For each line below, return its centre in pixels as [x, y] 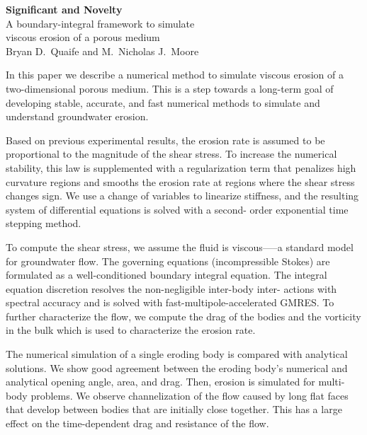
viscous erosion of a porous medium [83, 37]
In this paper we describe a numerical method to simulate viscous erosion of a [175, 75]
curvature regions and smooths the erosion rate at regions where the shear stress [180, 181]
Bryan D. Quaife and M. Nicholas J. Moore [102, 51]
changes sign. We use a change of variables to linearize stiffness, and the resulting [182, 196]
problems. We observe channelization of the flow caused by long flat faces [190, 395]
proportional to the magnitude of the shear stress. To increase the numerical [171, 154]
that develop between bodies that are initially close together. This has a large [174, 409]
